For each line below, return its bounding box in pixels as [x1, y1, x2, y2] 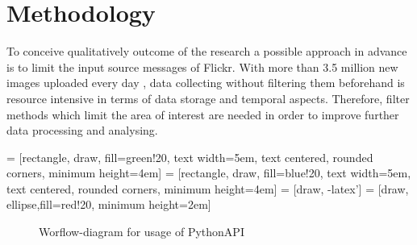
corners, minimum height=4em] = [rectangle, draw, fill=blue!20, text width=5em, [6, 164, 411, 181]
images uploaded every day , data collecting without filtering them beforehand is [6, 74, 405, 91]
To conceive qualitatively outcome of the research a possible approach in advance [6, 43, 407, 60]
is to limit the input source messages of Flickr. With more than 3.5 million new [6, 58, 398, 75]
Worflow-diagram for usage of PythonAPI [39, 223, 244, 240]
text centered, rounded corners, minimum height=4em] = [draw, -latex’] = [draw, [6, 180, 409, 197]
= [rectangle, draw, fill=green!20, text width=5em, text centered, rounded [6, 148, 373, 165]
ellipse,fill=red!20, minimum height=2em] [6, 196, 211, 213]
